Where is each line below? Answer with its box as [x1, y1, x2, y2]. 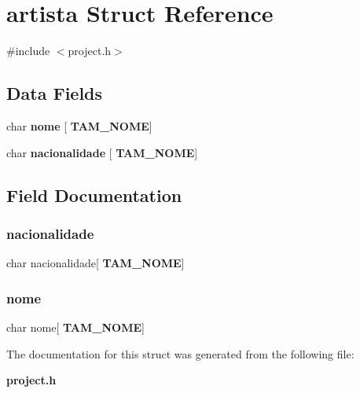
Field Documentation [6, 182, 182, 207]
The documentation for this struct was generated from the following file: [6, 345, 354, 362]
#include [6, 42, 50, 59]
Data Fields [6, 81, 103, 105]
